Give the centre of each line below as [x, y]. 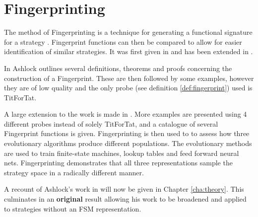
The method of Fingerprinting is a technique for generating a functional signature [128, 32]
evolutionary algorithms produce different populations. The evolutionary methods [128, 143]
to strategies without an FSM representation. [73, 208]
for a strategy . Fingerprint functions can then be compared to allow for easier [123, 41]
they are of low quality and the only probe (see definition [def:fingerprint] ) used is [128, 88]
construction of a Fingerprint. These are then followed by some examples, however [129, 78]
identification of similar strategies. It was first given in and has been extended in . [129, 51]
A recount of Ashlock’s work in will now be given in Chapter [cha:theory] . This [124, 189]
